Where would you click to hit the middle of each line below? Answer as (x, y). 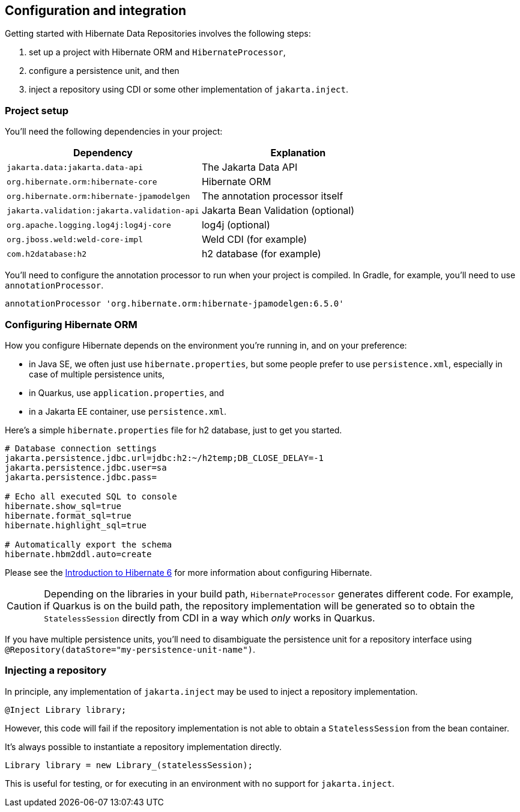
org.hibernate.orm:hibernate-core (82, 182)
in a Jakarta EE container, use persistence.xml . (128, 411)
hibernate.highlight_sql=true (76, 525)
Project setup (37, 110)
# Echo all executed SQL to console (91, 496)
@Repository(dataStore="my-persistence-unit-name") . (130, 649)
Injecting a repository (56, 670)
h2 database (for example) (261, 254)
